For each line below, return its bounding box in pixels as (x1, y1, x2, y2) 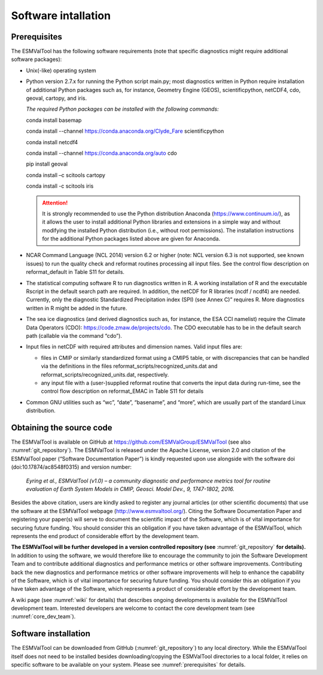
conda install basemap (26, 117, 82, 124)
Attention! (42, 199, 68, 206)
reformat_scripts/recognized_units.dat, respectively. (41, 371, 169, 378)
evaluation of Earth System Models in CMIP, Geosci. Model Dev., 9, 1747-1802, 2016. (26, 485, 234, 493)
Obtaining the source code (11, 422, 113, 433)
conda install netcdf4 (26, 138, 78, 146)
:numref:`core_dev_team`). (11, 613, 76, 620)
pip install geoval (26, 160, 68, 167)
